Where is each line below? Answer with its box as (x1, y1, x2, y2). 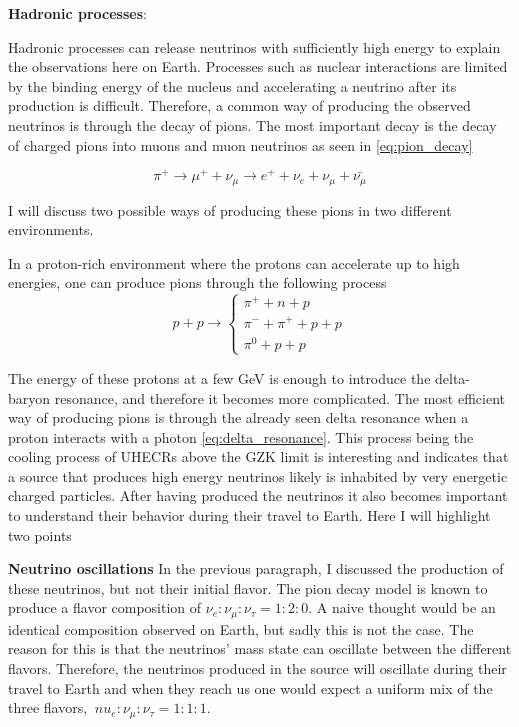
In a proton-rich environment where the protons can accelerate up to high (8, 252, 460, 273)
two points (8, 524, 72, 545)
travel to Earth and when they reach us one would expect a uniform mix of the (8, 677, 493, 698)
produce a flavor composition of (8, 597, 202, 618)
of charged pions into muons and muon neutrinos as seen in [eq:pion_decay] (8, 134, 473, 155)
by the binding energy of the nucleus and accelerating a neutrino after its (8, 75, 457, 96)
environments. (8, 219, 94, 240)
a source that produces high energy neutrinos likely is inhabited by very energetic (8, 465, 508, 486)
